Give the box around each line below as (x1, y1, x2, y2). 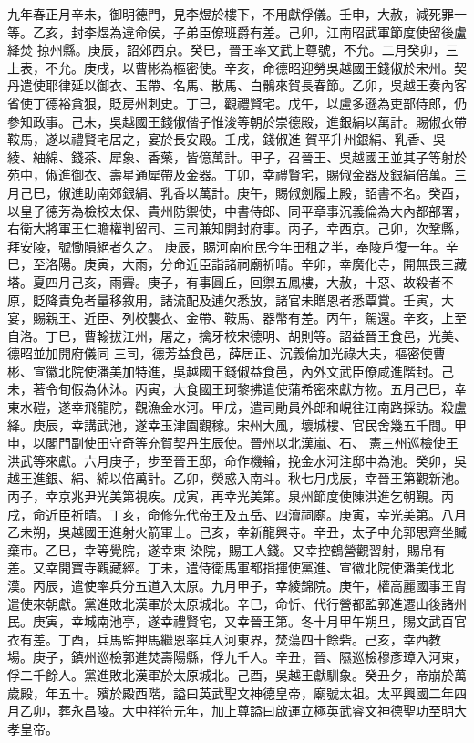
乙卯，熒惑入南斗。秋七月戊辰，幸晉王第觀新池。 (172, 469, 467, 488)
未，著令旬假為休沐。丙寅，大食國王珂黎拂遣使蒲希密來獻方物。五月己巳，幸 (7, 379, 467, 398)
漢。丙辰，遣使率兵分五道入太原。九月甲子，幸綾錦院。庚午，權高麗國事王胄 (7, 576, 467, 594)
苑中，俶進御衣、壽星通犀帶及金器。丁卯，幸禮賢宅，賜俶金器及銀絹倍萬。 (7, 165, 454, 184)
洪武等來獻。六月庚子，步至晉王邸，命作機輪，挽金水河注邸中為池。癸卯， (7, 450, 454, 470)
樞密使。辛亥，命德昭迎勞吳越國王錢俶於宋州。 (172, 57, 454, 77)
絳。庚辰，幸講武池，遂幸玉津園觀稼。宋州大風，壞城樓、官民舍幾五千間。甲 (7, 415, 467, 434)
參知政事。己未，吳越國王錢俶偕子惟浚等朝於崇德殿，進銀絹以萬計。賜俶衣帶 (7, 111, 467, 130)
